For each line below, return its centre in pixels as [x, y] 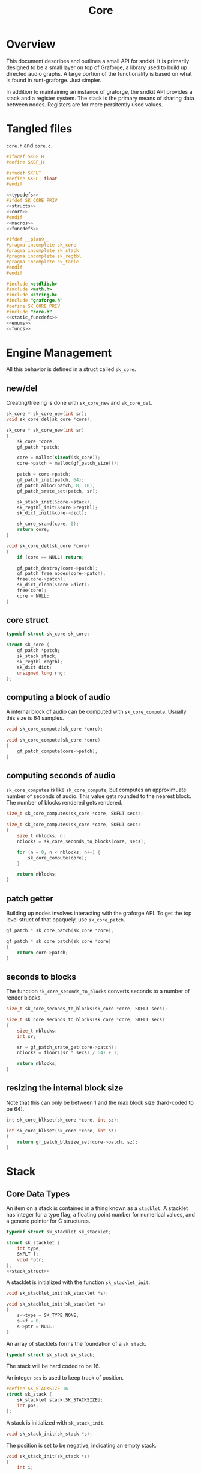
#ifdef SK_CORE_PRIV [32, 201]
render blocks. [24, 998]
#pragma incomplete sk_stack [43, 251]
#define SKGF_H [25, 162]
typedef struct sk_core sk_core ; [48, 634]
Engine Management [59, 353]
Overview [31, 44]
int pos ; [28, 1405]
